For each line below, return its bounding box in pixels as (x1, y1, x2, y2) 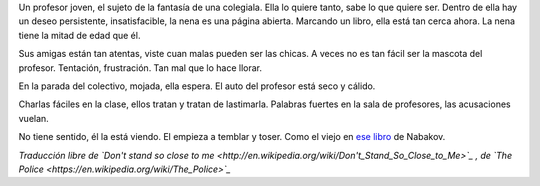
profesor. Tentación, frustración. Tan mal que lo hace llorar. (18, 61, 263, 74)
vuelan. (18, 112, 49, 124)
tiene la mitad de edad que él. (18, 29, 141, 41)
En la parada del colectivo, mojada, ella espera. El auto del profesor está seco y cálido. (18, 80, 376, 92)
